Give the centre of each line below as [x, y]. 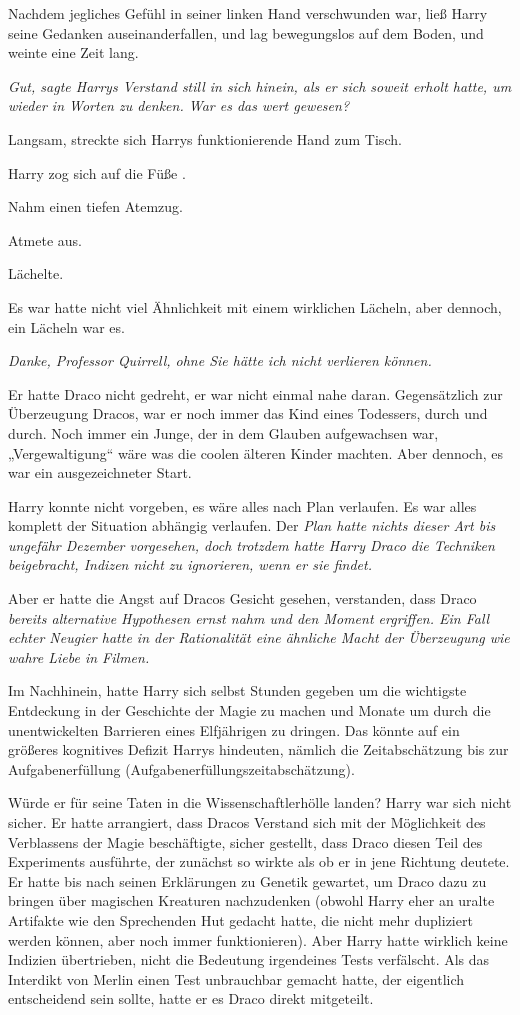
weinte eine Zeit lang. [73, 52]
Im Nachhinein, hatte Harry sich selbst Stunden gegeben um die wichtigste [237, 690]
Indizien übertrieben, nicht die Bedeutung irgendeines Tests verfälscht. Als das [249, 959]
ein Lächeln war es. [66, 326]
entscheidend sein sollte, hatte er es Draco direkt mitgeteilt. [191, 998]
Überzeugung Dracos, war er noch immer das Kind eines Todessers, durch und [248, 413]
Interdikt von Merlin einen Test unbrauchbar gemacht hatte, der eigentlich [236, 978]
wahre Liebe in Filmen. [79, 656]
